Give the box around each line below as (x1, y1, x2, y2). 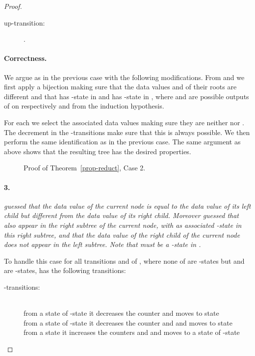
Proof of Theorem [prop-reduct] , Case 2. (24, 163, 146, 173)
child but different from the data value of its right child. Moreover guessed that (4, 210, 239, 220)
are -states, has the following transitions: (4, 265, 126, 275)
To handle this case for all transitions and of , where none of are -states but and (4, 255, 245, 266)
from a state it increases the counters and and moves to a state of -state (24, 327, 240, 337)
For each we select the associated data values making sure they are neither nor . (4, 117, 244, 127)
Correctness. (4, 53, 47, 63)
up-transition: (4, 17, 45, 27)
